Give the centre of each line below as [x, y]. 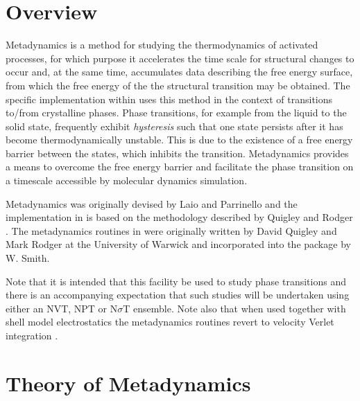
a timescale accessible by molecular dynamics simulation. [127, 180]
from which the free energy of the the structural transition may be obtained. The [178, 85]
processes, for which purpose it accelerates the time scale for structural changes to [180, 58]
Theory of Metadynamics [128, 383]
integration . [32, 335]
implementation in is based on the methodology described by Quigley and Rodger [179, 217]
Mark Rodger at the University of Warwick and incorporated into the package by [178, 244]
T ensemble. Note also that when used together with [234, 308]
